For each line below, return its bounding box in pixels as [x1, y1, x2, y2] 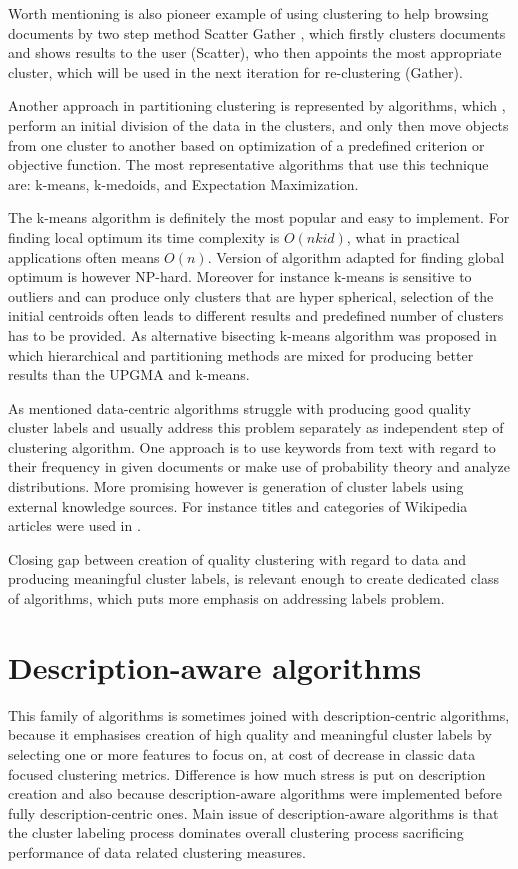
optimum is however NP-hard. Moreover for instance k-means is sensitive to [8, 266, 472, 287]
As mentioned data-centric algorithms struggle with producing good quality [8, 397, 471, 418]
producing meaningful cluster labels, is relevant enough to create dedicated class [8, 568, 499, 589]
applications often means [8, 246, 160, 267]
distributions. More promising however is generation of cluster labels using [8, 476, 464, 497]
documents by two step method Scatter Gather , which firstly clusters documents [8, 22, 506, 43]
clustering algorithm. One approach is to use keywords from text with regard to [8, 436, 496, 457]
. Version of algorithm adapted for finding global [207, 246, 505, 267]
